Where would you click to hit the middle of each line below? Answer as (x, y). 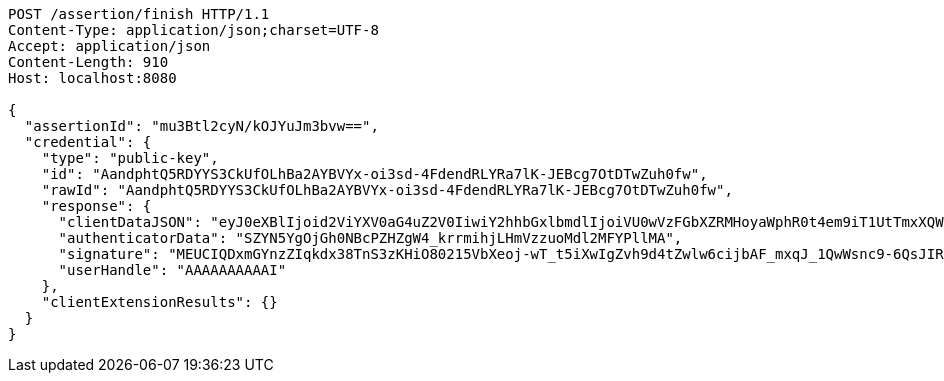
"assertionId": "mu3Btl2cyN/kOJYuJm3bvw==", (201, 126)
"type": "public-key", (130, 158)
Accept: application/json (109, 46)
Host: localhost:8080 (92, 78)
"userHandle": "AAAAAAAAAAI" (172, 270)
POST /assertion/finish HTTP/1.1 (139, 14)
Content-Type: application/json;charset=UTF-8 (193, 30)
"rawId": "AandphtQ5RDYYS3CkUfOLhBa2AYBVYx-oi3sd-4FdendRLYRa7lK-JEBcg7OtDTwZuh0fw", (387, 190)
